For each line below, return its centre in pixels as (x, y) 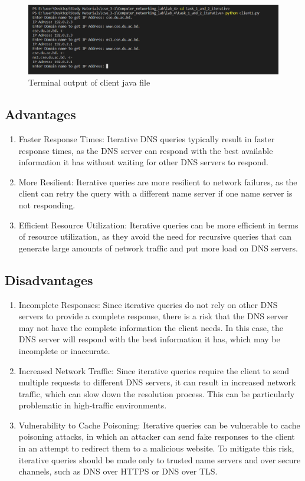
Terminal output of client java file (89, 82)
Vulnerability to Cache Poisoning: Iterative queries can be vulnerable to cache (159, 425)
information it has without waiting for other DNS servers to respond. (143, 162)
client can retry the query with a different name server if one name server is (155, 193)
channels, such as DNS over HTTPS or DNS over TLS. (118, 471)
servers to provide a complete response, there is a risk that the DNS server (153, 316)
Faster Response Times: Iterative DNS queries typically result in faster (147, 138)
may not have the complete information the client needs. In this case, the (151, 327)
